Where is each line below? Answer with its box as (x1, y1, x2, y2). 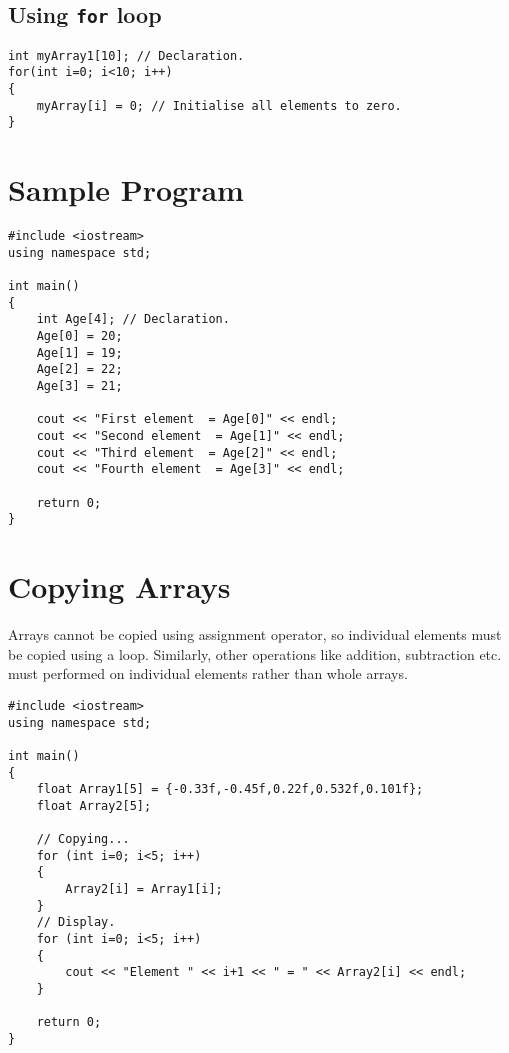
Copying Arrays (8, 566, 231, 607)
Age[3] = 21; (36, 379, 123, 394)
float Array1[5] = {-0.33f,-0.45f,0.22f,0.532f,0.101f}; (36, 782, 424, 797)
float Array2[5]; (36, 798, 152, 813)
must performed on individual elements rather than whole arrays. (8, 663, 408, 684)
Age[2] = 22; (36, 362, 123, 377)
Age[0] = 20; (36, 329, 123, 344)
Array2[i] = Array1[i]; (65, 882, 223, 897)
